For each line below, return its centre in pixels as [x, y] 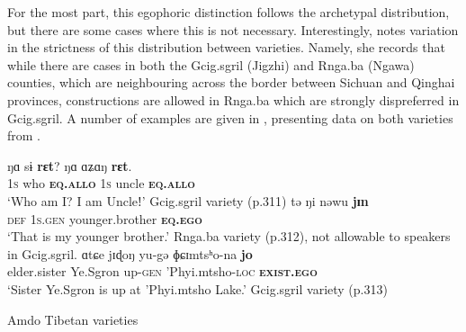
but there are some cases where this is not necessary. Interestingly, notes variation [233, 29]
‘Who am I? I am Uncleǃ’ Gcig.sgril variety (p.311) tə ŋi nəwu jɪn [188, 200]
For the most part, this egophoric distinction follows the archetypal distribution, [229, 12]
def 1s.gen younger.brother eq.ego [105, 218]
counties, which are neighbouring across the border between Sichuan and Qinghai [231, 82]
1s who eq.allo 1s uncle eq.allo [101, 183]
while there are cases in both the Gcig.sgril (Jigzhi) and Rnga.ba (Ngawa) [211, 64]
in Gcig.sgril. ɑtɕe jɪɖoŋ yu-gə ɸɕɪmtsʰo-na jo [130, 253]
